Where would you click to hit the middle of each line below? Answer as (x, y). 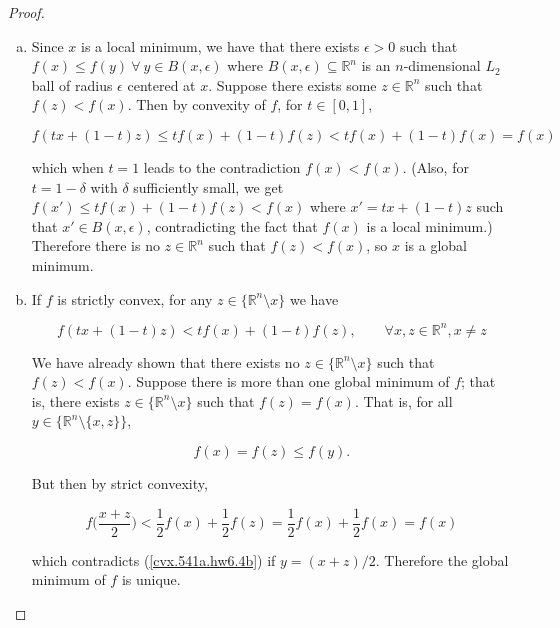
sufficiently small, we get (208, 186)
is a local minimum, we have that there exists (220, 45)
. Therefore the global (442, 559)
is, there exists (75, 400)
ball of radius (72, 84)
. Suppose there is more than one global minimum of (288, 381)
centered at (161, 84)
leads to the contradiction (222, 166)
